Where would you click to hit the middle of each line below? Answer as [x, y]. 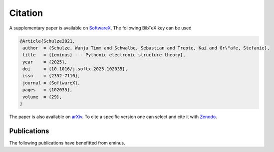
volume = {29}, [42, 97]
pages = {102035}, [48, 90]
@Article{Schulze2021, [47, 41]
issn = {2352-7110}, [52, 76]
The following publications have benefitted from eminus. [67, 143]
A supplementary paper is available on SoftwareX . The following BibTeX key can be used [100, 28]
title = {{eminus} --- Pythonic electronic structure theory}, [104, 55]
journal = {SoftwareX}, [52, 83]
